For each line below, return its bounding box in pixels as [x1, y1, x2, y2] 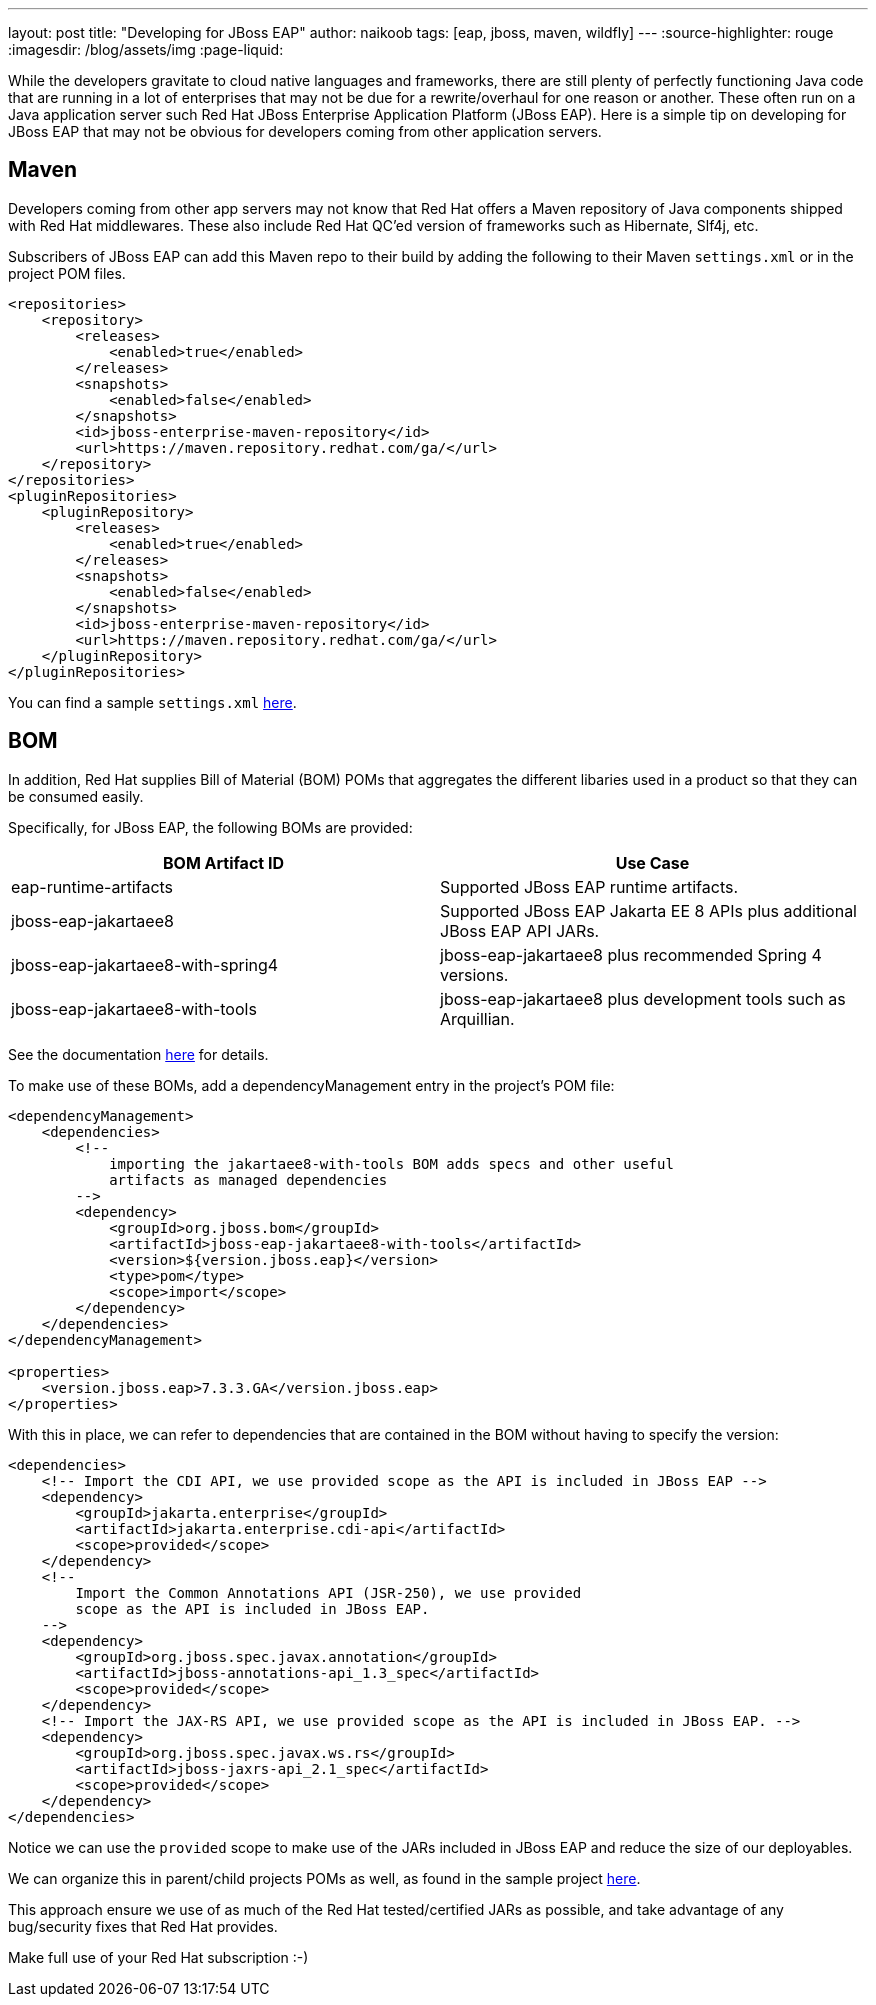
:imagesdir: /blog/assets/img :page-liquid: [8, 41, 284, 58]
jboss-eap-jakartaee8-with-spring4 [11, 954, 279, 975]
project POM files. [8, 264, 126, 282]
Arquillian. [440, 1008, 515, 1029]
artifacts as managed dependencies [109, 1171, 388, 1188]
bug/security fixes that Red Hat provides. [8, 1917, 278, 1935]
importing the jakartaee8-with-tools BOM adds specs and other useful [109, 1155, 674, 1172]
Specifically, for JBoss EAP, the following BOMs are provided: [8, 818, 413, 836]
